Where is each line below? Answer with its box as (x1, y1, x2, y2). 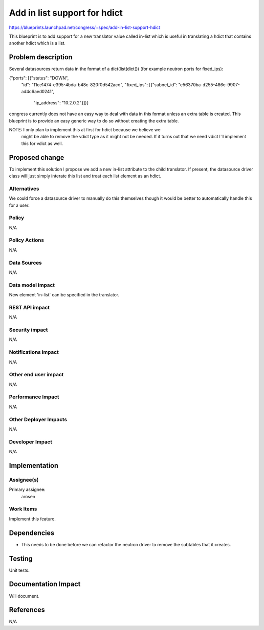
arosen (21, 493, 36, 499)
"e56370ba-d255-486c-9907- (178, 82, 240, 88)
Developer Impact (9, 438, 52, 445)
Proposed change (9, 153, 65, 162)
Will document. (9, 593, 40, 599)
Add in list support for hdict (9, 7, 123, 18)
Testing (9, 554, 33, 563)
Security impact (9, 326, 48, 333)
